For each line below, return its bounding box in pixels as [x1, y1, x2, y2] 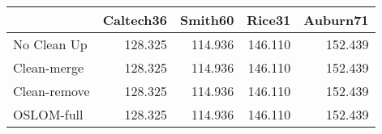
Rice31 [247, 10, 291, 29]
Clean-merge [13, 58, 84, 77]
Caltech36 [102, 10, 167, 29]
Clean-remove [13, 82, 90, 100]
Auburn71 [303, 10, 369, 29]
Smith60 [179, 10, 234, 29]
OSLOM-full [13, 105, 84, 124]
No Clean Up [13, 35, 88, 53]
